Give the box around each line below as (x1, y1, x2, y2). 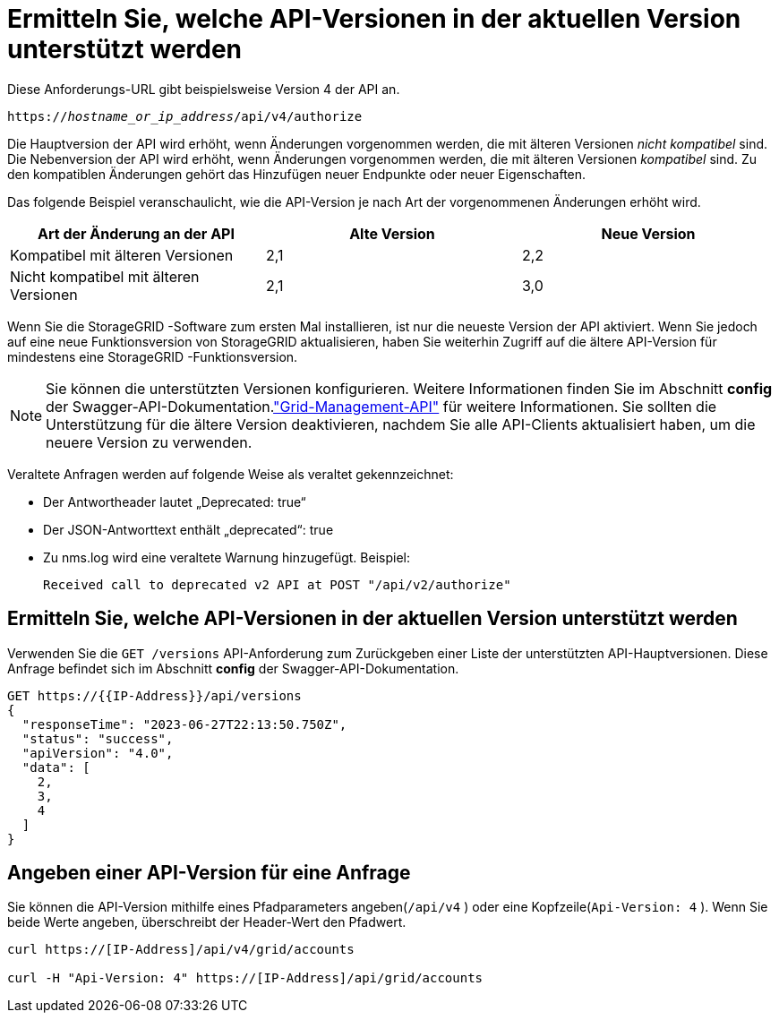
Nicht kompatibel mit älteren (10, 267, 200, 286)
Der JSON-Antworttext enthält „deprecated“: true (43, 521, 334, 537)
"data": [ (21, 759, 90, 775)
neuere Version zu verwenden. (46, 433, 253, 451)
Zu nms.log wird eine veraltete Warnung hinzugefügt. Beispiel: (43, 549, 410, 565)
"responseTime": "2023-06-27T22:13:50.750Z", (21, 716, 347, 732)
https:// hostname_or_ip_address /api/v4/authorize (7, 108, 363, 124)
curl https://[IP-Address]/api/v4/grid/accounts (7, 942, 355, 957)
